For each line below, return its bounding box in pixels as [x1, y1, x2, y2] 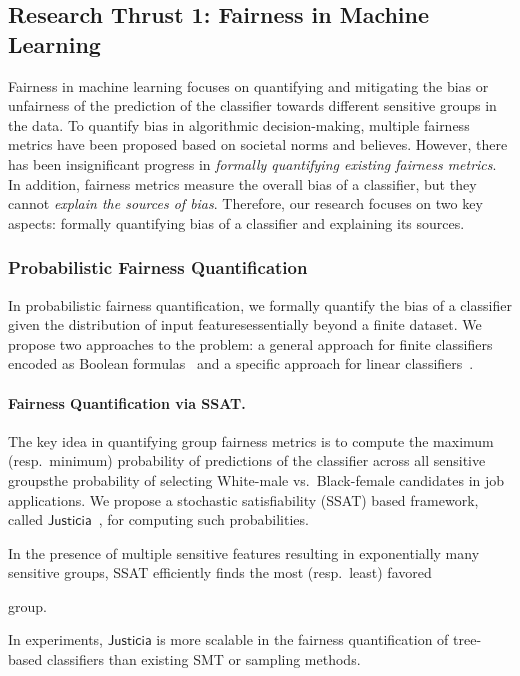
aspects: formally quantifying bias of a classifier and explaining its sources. [8, 212, 465, 233]
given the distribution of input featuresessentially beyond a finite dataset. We [8, 314, 482, 335]
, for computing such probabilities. [98, 509, 309, 530]
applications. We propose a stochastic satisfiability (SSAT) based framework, [8, 489, 479, 510]
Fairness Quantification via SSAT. [8, 392, 246, 413]
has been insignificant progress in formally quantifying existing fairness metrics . [8, 153, 497, 174]
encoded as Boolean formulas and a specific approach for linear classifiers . [8, 353, 474, 374]
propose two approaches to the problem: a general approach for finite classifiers [8, 333, 493, 354]
